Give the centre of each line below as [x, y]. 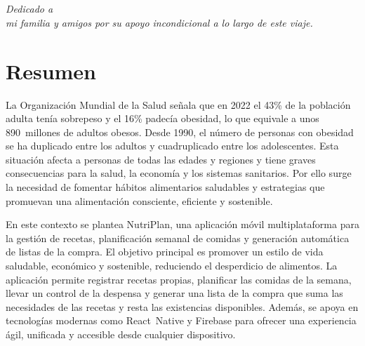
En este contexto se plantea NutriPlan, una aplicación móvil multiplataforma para [182, 224]
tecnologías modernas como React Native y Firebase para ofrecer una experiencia [181, 320]
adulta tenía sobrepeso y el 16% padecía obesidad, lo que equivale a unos [162, 118]
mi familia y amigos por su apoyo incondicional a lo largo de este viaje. [159, 22]
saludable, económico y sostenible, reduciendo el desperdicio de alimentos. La [172, 266]
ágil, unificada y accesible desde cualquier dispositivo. [121, 334]
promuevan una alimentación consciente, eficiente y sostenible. [139, 200]
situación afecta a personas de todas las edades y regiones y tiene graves [161, 159]
